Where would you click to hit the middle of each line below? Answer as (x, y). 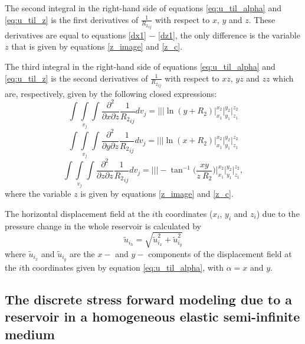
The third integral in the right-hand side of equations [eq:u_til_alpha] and (140, 66)
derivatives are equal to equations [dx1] (76, 35)
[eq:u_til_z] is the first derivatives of (72, 19)
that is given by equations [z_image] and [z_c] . (97, 46)
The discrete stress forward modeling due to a (149, 299)
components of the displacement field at (220, 253)
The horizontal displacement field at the (77, 213)
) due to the (278, 213)
